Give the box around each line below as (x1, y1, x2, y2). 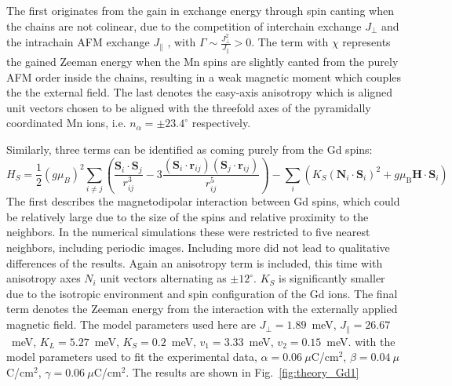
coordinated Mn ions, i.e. (6, 115, 126, 131)
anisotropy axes (6, 270, 81, 286)
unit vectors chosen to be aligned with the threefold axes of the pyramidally (6, 99, 371, 115)
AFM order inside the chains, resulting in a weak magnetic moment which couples (6, 68, 402, 85)
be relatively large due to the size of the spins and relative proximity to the (6, 208, 369, 224)
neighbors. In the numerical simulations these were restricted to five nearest (6, 224, 370, 240)
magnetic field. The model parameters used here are (6, 316, 256, 333)
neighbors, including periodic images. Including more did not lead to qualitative (6, 239, 390, 256)
